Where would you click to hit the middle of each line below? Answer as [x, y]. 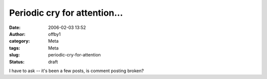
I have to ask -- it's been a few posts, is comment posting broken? [77, 71]
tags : [15, 48]
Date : [15, 27]
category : [20, 41]
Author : [17, 34]
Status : [17, 62]
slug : [14, 55]
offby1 [55, 34]
